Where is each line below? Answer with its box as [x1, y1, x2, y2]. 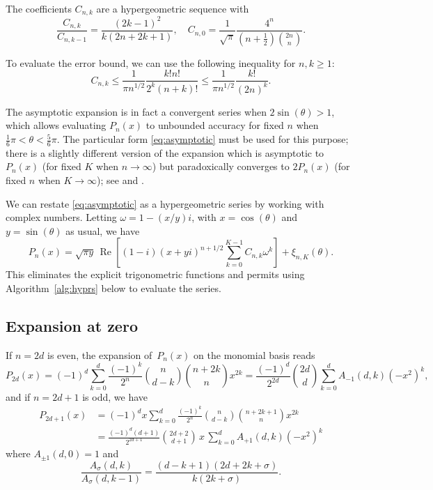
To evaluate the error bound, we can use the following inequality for [6, 55, 296, 70]
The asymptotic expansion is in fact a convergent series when [6, 104, 267, 118]
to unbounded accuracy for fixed [145, 118, 284, 132]
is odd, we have [82, 389, 148, 404]
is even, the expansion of [47, 347, 152, 362]
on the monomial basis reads [194, 347, 315, 362]
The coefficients [6, 1, 72, 15]
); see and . [97, 173, 144, 187]
